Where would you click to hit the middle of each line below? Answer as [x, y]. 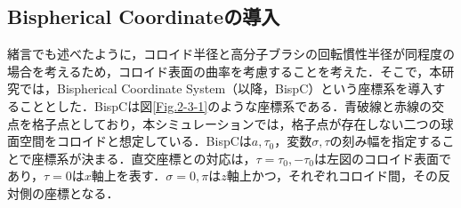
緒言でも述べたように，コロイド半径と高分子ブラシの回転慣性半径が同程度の [231, 54]
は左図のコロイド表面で [383, 158]
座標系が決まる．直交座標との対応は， [144, 158]
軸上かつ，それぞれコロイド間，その [332, 176]
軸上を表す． [129, 176]
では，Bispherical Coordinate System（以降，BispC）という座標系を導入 [226, 88]
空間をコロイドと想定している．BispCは [135, 141]
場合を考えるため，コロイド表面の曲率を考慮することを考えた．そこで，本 [225, 71]
